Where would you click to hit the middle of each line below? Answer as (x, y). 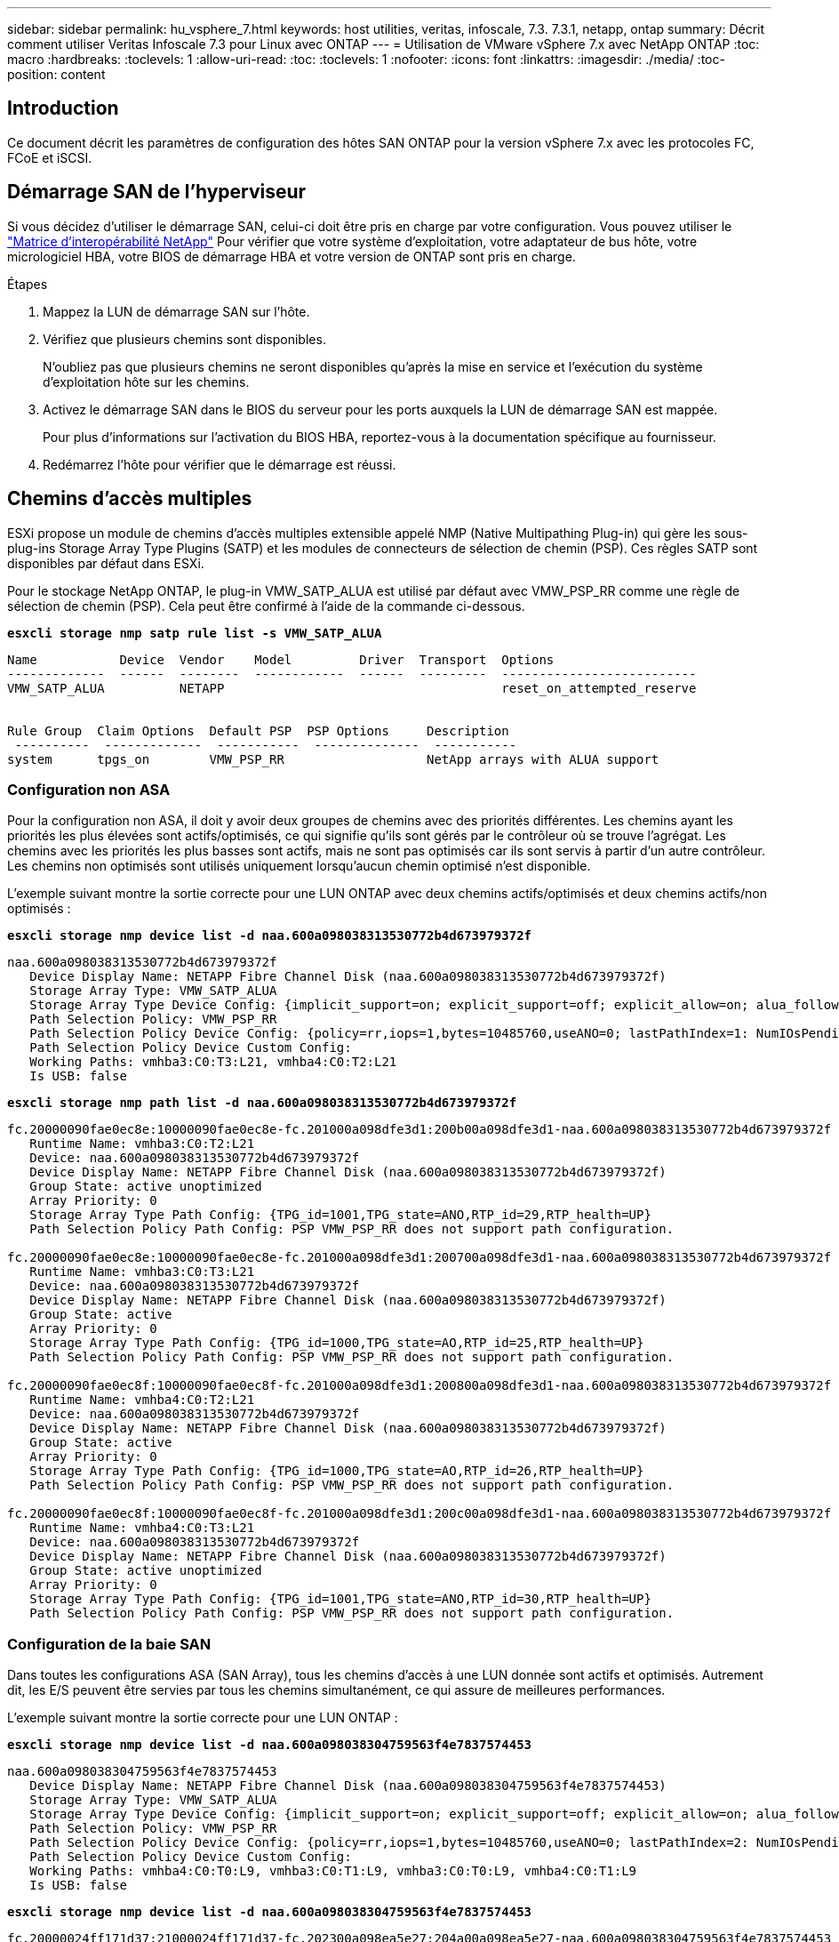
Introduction (63, 108)
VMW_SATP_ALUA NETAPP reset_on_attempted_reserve (352, 688)
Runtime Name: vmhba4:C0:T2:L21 (142, 1400)
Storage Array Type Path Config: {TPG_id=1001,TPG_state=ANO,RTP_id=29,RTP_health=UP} (340, 1215)
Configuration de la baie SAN (109, 1644)
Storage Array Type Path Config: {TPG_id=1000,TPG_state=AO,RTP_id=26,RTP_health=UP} (337, 1471)
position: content (56, 74)
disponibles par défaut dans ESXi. (106, 563)
